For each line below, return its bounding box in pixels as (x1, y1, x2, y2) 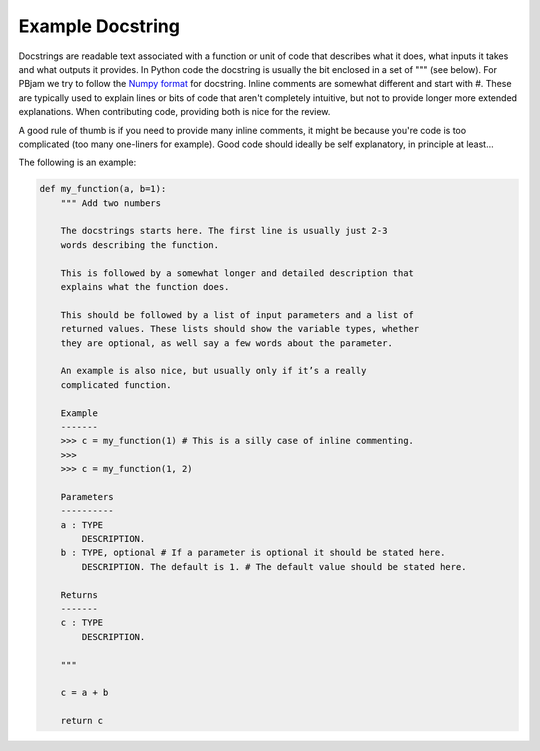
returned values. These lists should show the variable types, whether (60, 323, 420, 335)
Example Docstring (18, 15, 180, 37)
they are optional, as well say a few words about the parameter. (60, 337, 394, 349)
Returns (60, 589, 99, 600)
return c (60, 715, 104, 727)
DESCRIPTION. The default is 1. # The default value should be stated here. (81, 561, 467, 572)
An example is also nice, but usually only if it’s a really (60, 365, 367, 377)
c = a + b (60, 687, 109, 699)
